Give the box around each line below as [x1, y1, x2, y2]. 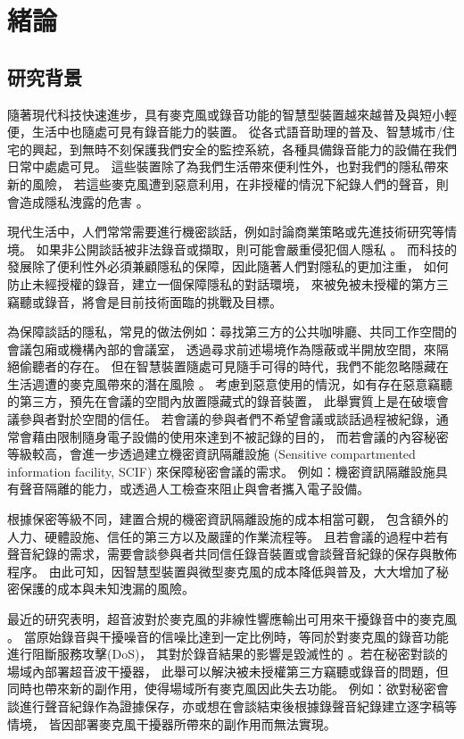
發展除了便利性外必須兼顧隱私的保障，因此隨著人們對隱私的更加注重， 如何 [7, 257, 449, 276]
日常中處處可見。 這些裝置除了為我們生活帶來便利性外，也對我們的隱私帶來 [7, 157, 449, 176]
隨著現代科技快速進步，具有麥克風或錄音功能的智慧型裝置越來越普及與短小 [7, 104, 444, 123]
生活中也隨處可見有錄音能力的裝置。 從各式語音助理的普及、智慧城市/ [31, 122, 443, 141]
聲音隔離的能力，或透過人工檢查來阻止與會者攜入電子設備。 [19, 479, 369, 498]
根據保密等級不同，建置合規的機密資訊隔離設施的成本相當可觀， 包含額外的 [7, 510, 449, 528]
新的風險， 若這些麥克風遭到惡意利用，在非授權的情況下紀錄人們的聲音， [7, 174, 436, 193]
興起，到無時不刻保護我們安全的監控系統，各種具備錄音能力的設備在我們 [31, 139, 457, 158]
